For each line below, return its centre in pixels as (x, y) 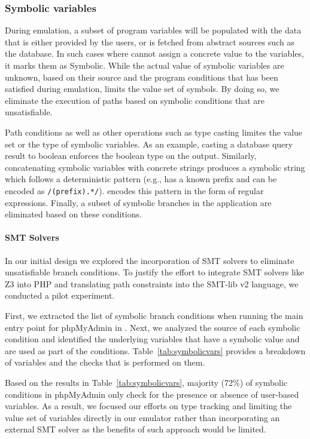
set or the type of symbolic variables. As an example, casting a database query (149, 144)
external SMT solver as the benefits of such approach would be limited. (136, 429)
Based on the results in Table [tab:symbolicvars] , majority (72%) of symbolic (146, 382)
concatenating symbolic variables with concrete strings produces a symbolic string (155, 167)
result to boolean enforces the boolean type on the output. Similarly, (131, 156)
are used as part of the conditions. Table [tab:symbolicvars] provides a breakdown (155, 350)
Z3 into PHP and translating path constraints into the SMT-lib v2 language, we (152, 283)
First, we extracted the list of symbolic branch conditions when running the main (154, 315)
